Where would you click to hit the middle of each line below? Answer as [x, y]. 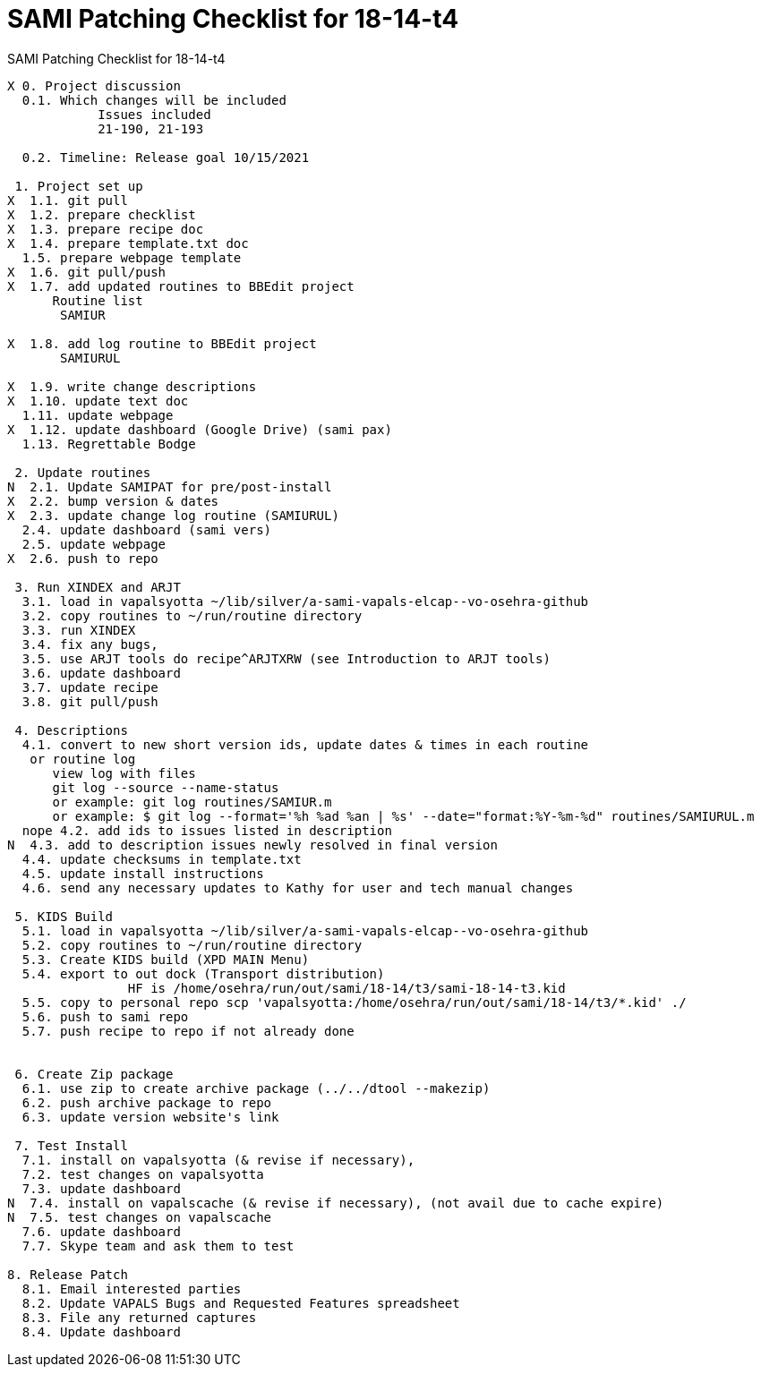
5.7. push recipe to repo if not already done [188, 1031]
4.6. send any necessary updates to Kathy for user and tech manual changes [298, 888]
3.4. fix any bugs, [90, 644]
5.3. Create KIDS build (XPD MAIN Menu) [166, 959]
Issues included [154, 114]
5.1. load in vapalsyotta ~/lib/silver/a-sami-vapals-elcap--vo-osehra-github [305, 930]
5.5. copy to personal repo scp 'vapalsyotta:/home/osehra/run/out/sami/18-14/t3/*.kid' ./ [354, 1002]
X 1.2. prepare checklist [102, 214]
